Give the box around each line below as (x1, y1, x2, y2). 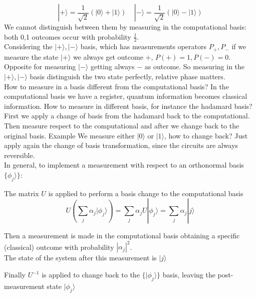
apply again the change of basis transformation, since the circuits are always (4, 140, 238, 151)
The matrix (4, 188, 39, 198)
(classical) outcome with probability (4, 241, 114, 252)
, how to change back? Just (164, 130, 248, 140)
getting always (90, 61, 135, 72)
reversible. (4, 150, 35, 160)
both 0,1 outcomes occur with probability (4, 31, 131, 42)
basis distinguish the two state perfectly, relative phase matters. (30, 71, 225, 82)
